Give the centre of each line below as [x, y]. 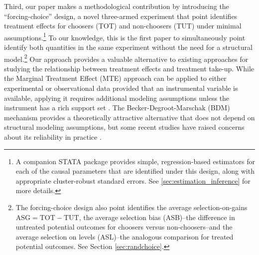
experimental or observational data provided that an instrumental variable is [121, 88]
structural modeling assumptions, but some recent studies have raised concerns [124, 127]
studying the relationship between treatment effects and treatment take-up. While [129, 68]
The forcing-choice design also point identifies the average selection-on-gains [131, 207]
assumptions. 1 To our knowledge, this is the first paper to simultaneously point [125, 36]
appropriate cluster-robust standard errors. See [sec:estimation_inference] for [133, 180]
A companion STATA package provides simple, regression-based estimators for [135, 161]
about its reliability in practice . [53, 137]
